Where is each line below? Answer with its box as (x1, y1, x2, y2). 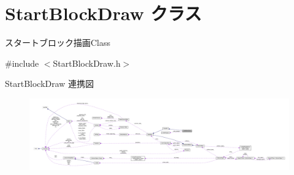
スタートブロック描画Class (5, 36, 111, 49)
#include (5, 56, 39, 69)
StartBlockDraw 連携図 (5, 77, 94, 90)
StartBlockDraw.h (53, 56, 121, 69)
